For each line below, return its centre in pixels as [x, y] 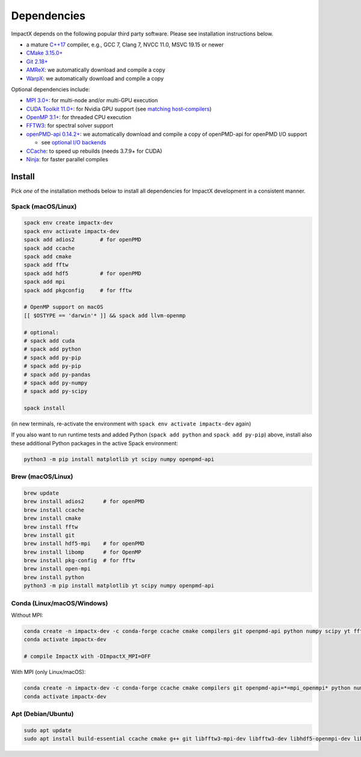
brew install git [49, 535]
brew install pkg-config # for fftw [79, 561]
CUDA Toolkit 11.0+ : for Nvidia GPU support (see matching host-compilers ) [119, 109]
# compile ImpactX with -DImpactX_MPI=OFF [87, 657]
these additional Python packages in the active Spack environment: [95, 443]
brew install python [54, 577]
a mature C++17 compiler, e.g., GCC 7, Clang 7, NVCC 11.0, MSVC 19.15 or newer [125, 45]
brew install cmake [52, 518]
